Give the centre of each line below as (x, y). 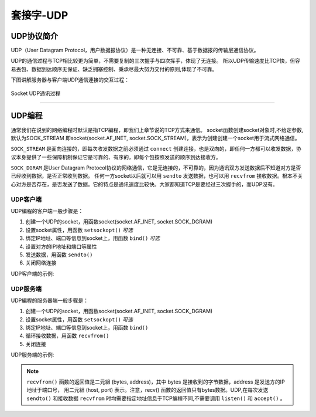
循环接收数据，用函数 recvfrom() (67, 336)
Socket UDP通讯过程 (36, 93)
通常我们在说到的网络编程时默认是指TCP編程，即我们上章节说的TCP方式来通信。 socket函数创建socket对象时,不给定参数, (157, 130)
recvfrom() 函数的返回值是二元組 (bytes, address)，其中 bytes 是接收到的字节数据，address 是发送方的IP (156, 382)
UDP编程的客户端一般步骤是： (47, 211)
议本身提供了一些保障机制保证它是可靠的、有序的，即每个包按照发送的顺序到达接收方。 (116, 157)
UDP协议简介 (35, 36)
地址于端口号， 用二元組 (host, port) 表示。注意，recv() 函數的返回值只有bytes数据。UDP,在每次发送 (147, 390)
